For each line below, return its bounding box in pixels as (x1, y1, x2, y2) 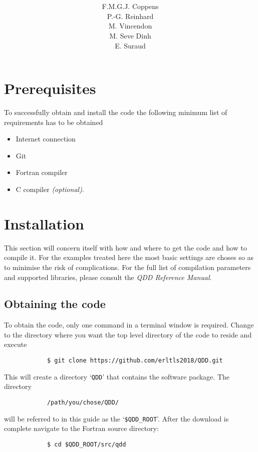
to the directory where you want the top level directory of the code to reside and (4, 329, 252, 339)
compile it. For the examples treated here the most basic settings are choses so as (4, 252, 253, 262)
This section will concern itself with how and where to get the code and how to (4, 242, 247, 252)
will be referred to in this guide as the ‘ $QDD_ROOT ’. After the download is (4, 413, 229, 423)
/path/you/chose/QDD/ (47, 398, 119, 406)
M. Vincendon (108, 20, 152, 31)
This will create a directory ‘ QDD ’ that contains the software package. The (4, 371, 230, 381)
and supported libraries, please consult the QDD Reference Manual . (4, 271, 212, 282)
